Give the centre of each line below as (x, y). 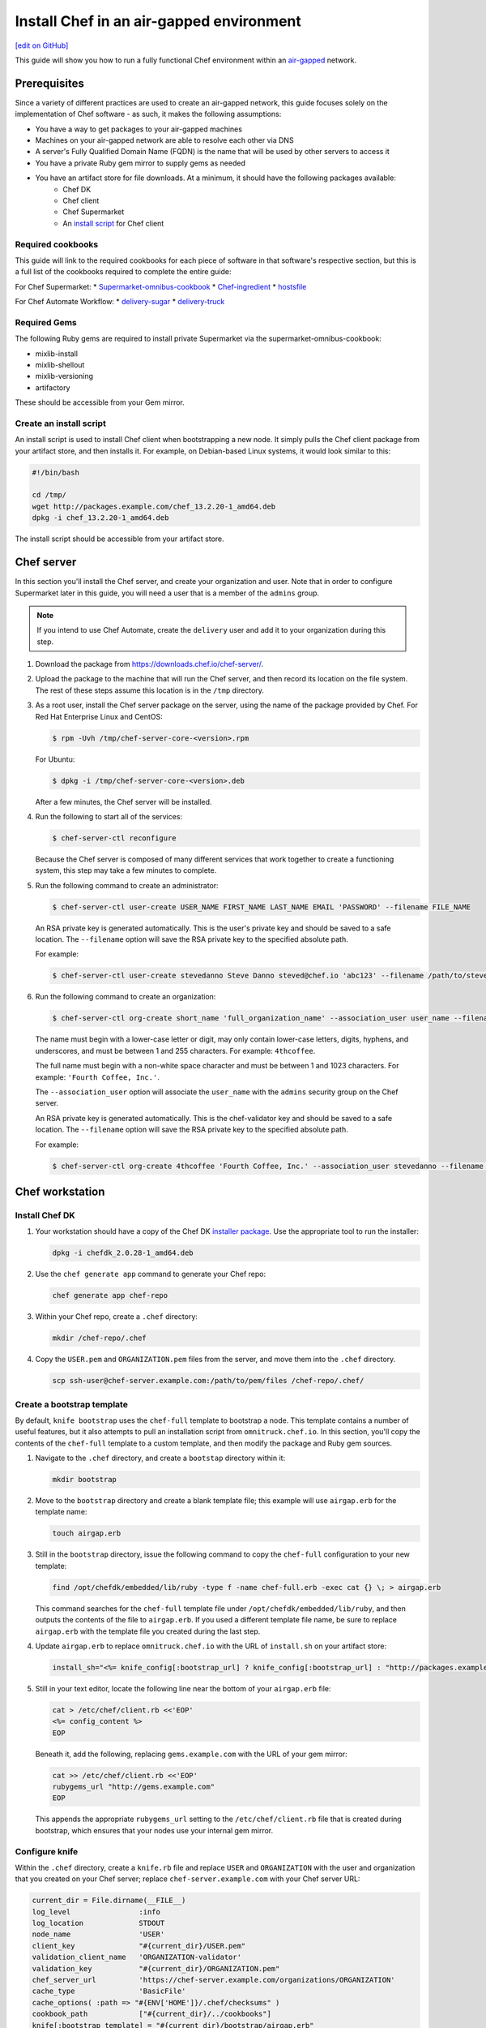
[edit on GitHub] (42, 45)
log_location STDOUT (98, 1923)
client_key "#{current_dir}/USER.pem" (139, 1946)
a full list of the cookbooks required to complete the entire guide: (123, 272)
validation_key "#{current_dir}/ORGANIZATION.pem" (156, 1968)
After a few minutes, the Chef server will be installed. (124, 801)
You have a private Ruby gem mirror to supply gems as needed (141, 163)
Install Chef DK (45, 1215)
